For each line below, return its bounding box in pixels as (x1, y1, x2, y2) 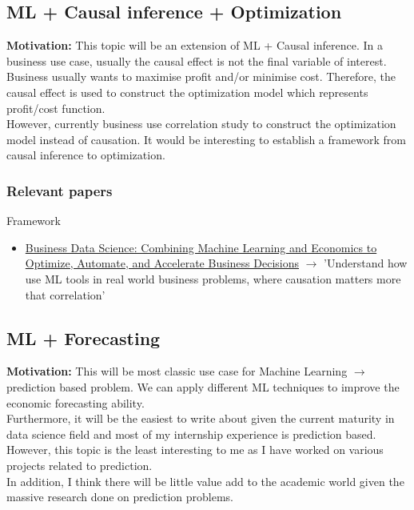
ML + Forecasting (6, 325, 161, 350)
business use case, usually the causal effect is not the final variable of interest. (6, 52, 387, 69)
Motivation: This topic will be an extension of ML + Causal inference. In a (6, 37, 384, 54)
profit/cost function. (6, 99, 105, 116)
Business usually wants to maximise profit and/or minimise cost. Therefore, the (6, 68, 396, 85)
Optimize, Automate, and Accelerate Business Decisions (25, 255, 299, 271)
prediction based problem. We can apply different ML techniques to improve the (6, 378, 400, 395)
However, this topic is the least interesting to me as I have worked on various (6, 441, 384, 458)
